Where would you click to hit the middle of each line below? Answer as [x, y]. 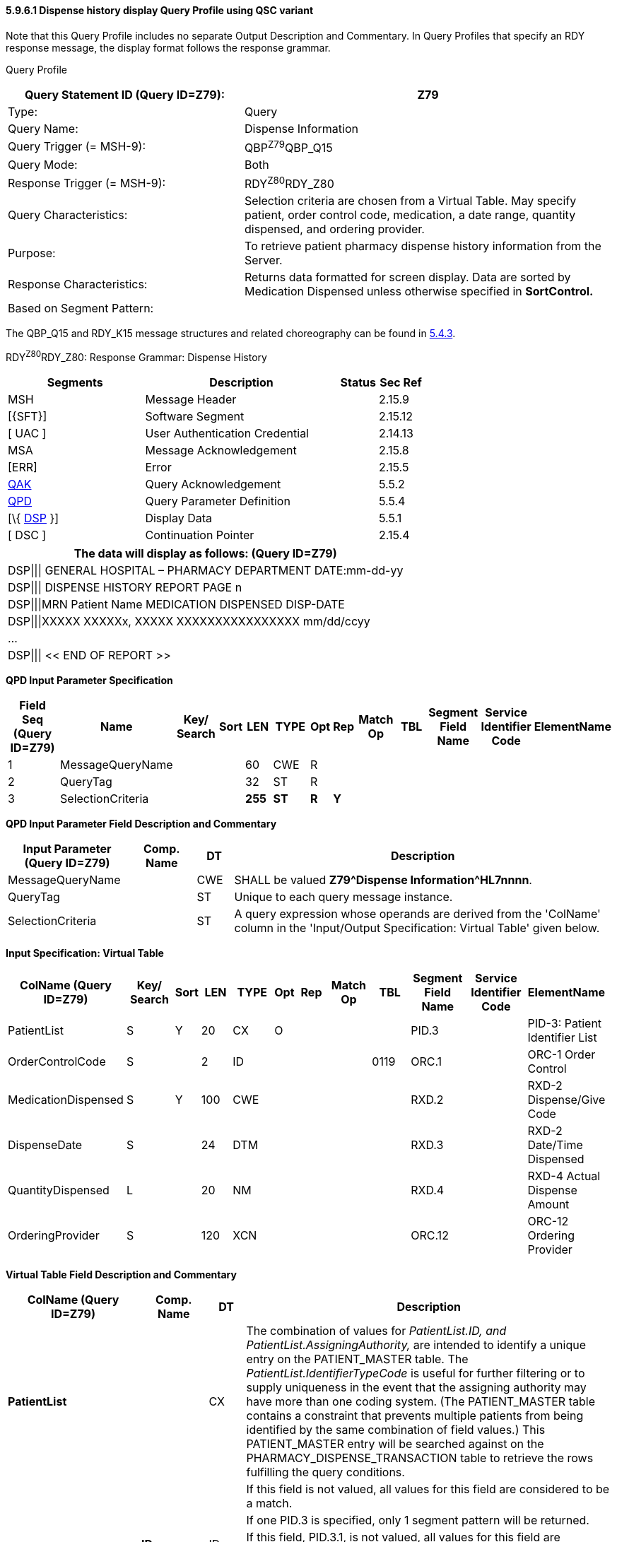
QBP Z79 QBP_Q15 [289, 146]
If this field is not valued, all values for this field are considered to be [428, 1489]
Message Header [191, 399]
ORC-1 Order [562, 1054]
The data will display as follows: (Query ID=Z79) [205, 553]
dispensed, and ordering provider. [335, 229]
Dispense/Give [566, 1099]
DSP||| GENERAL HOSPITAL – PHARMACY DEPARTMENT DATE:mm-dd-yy [206, 570]
